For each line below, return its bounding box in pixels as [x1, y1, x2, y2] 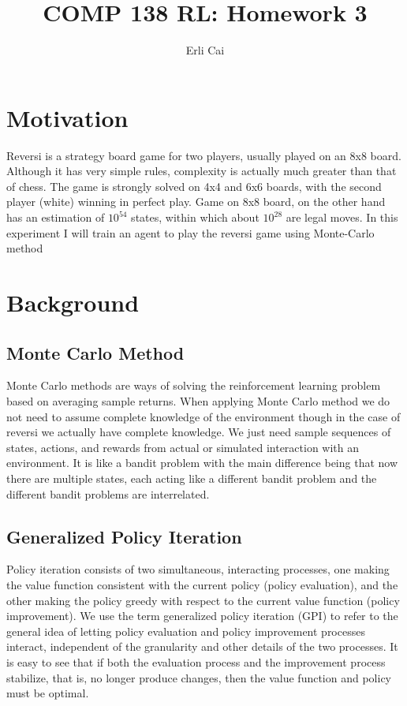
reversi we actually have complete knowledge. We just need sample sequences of [6, 424, 391, 440]
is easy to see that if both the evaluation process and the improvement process [6, 653, 386, 670]
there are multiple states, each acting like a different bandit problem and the [6, 469, 377, 486]
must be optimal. [6, 685, 89, 701]
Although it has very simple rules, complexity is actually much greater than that [6, 162, 397, 179]
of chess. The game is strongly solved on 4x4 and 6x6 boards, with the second [6, 177, 382, 194]
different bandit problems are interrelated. [6, 485, 210, 502]
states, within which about [131, 209, 260, 226]
